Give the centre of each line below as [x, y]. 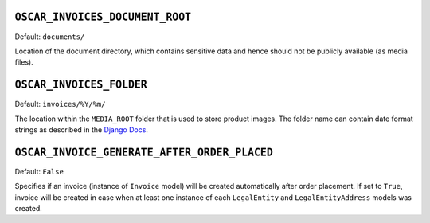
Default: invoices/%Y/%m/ [60, 104]
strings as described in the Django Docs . [82, 129]
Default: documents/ [50, 37]
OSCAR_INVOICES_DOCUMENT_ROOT [103, 17]
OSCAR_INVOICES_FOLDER [81, 85]
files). [24, 62]
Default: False [39, 171]
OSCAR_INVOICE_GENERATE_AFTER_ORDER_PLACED [144, 152]
